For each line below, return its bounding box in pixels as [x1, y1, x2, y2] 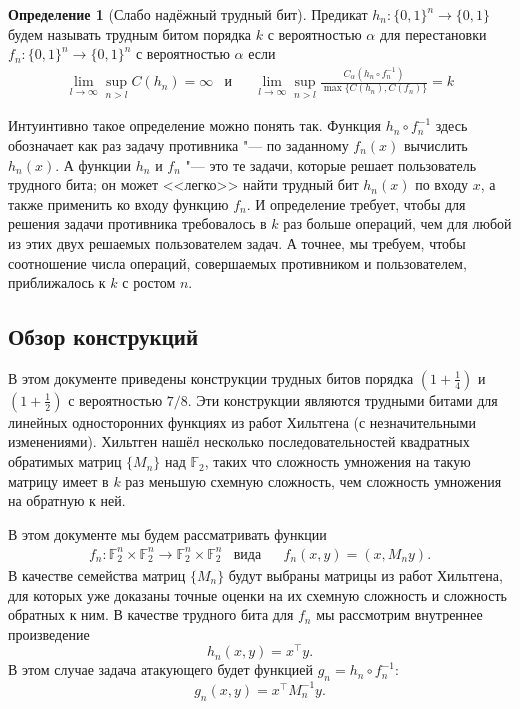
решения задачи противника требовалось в [8, 213, 267, 234]
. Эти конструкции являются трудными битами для [187, 389, 498, 410]
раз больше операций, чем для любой [283, 213, 512, 234]
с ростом [122, 272, 176, 293]
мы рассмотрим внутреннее [316, 604, 483, 625]
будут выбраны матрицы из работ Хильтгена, [228, 564, 503, 585]
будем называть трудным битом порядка [8, 23, 252, 44]
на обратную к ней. [8, 490, 126, 511]
